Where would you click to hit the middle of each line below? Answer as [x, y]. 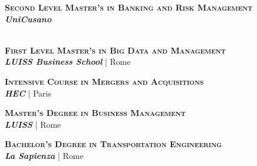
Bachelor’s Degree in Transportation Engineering [113, 144]
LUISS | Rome [33, 124]
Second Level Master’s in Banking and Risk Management [129, 7]
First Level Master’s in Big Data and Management [115, 50]
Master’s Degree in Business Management [95, 113]
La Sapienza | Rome [44, 155]
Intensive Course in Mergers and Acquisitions [104, 81]
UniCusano [28, 19]
